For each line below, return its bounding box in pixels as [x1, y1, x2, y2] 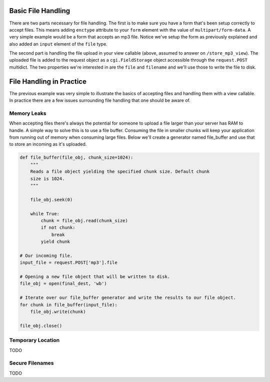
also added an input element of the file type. [9, 41, 107, 47]
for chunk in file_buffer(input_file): [19, 302, 117, 307]
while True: [30, 211, 60, 216]
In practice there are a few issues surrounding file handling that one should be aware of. [9, 98, 191, 104]
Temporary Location [9, 337, 60, 344]
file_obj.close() [19, 323, 62, 328]
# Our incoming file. [19, 253, 73, 258]
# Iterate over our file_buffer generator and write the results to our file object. [19, 295, 236, 300]
